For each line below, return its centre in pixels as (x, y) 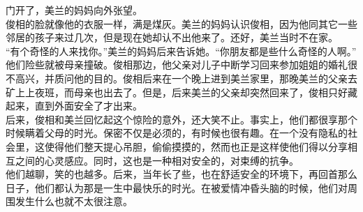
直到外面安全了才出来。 (88, 106)
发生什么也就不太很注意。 (74, 201)
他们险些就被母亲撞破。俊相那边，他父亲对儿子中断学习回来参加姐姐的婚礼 (177, 65)
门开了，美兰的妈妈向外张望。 (74, 10)
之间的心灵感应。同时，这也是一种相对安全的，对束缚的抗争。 (157, 160)
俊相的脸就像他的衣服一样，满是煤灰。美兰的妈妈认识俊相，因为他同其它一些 (181, 23)
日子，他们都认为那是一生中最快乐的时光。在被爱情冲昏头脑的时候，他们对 (177, 187)
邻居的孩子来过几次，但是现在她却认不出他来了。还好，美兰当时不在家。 (172, 37)
